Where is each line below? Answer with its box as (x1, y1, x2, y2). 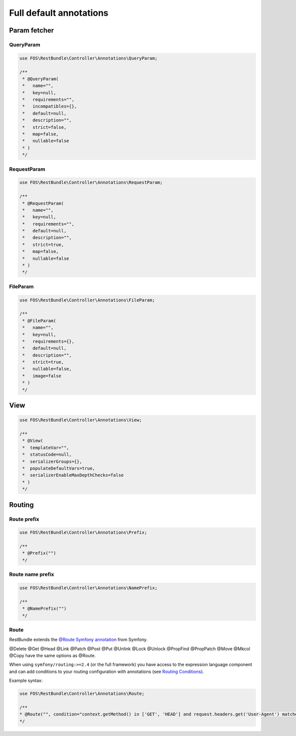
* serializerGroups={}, (22, 458, 82, 464)
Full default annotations (9, 7, 109, 18)
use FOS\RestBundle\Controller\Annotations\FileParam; (19, 297, 155, 303)
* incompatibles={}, (22, 104, 77, 109)
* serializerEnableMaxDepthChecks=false (22, 472, 124, 478)
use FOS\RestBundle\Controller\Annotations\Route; (19, 691, 145, 697)
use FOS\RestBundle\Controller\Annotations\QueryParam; (19, 55, 158, 61)
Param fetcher (9, 26, 54, 35)
